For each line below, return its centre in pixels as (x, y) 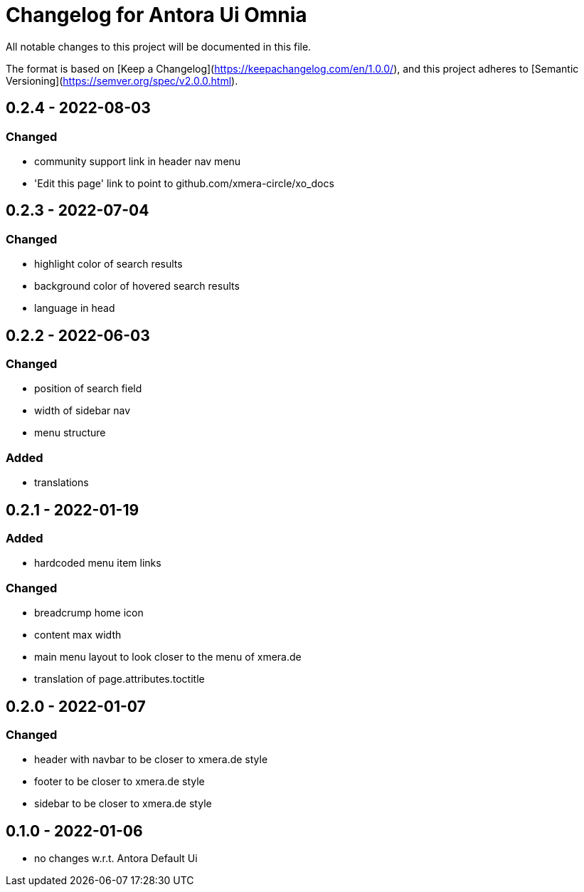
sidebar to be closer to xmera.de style (123, 804)
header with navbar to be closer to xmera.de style (151, 760)
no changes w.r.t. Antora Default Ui (116, 859)
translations (62, 483)
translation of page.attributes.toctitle (120, 679)
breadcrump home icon (89, 613)
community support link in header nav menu (138, 161)
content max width (78, 635)
